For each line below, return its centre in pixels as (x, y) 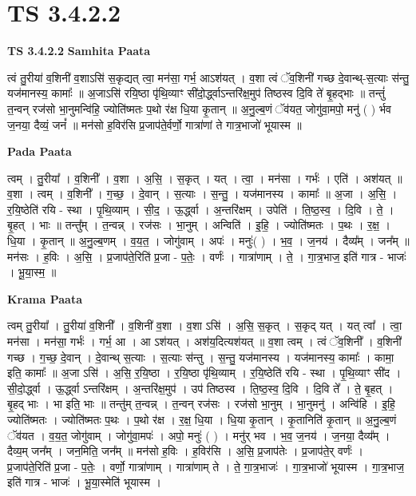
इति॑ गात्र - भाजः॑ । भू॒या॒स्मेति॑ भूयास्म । (84, 482)
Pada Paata (40, 151)
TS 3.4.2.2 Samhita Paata (79, 51)
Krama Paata (45, 298)
